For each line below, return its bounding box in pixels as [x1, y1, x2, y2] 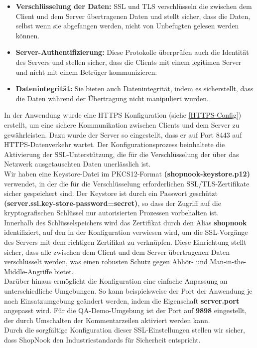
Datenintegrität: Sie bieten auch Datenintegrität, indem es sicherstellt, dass [15, 83, 254, 94]
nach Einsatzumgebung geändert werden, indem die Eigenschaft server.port [4, 295, 240, 306]
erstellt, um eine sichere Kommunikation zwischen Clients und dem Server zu [4, 119, 240, 130]
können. [15, 30, 40, 40]
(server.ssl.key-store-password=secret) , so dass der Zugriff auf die [4, 197, 221, 208]
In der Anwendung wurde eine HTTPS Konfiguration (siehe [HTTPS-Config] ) [4, 110, 242, 120]
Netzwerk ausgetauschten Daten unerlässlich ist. [4, 159, 151, 169]
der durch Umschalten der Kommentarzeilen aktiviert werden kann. [4, 315, 210, 325]
